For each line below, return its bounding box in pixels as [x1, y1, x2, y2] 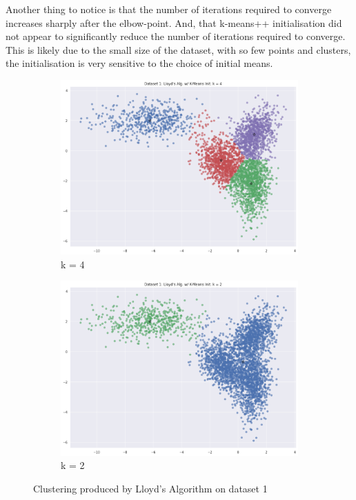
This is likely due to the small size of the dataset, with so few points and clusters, [6, 42, 351, 57]
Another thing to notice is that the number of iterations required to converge [6, 2, 332, 16]
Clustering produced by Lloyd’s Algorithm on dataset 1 [33, 481, 268, 495]
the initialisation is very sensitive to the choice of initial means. [6, 56, 273, 70]
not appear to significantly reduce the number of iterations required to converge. [6, 29, 346, 43]
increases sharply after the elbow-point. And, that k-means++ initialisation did [6, 15, 342, 30]
